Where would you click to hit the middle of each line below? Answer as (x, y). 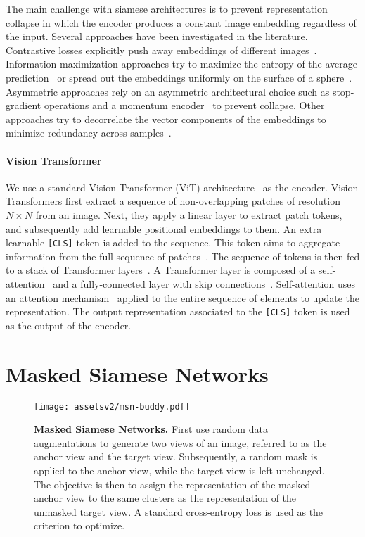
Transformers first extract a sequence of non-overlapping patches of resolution (173, 201)
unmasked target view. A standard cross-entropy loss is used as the (179, 511)
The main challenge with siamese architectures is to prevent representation (167, 8)
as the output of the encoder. (69, 325)
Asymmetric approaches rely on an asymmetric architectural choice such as (168, 91)
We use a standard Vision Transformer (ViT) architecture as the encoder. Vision (182, 187)
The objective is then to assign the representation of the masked (172, 484)
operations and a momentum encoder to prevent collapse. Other (184, 105)
